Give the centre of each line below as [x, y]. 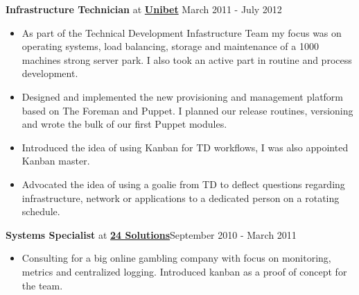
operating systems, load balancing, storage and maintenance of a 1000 [170, 46]
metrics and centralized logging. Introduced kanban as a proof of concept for [184, 271]
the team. [42, 285]
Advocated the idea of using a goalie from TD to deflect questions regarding [183, 184]
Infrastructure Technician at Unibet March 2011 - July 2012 [144, 9]
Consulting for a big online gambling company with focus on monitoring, [176, 258]
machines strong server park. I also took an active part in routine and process [187, 59]
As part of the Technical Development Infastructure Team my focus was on [182, 32]
